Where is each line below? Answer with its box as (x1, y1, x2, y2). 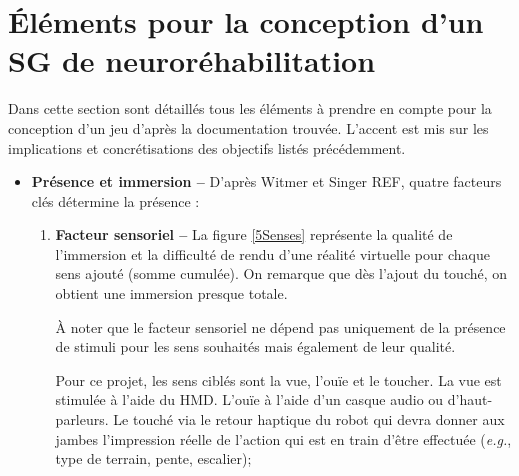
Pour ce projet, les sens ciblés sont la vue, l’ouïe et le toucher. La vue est (55, 369, 502, 390)
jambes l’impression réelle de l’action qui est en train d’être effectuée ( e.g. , (55, 428, 512, 449)
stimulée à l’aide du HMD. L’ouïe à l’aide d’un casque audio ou (55, 389, 444, 410)
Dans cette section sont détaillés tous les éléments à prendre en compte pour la (8, 98, 492, 119)
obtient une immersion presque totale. (55, 283, 288, 304)
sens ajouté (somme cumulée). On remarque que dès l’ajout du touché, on (55, 263, 508, 284)
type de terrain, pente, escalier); (55, 448, 252, 469)
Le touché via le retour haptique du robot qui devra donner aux (113, 409, 505, 430)
